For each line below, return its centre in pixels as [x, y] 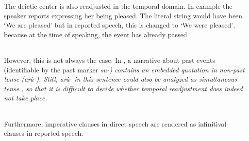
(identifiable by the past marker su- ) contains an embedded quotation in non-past [124, 69]
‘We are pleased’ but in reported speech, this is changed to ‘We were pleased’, [120, 25]
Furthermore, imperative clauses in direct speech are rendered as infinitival [115, 123]
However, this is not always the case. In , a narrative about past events [109, 60]
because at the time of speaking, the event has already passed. [97, 34]
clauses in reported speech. [44, 133]
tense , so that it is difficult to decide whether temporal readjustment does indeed [123, 88]
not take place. [25, 98]
